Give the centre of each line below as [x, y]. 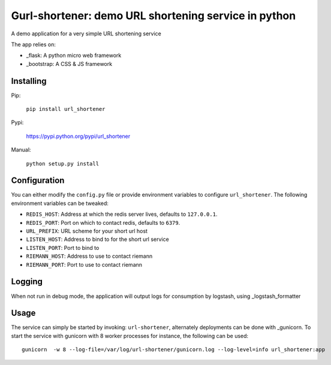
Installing [29, 81]
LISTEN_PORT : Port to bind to [63, 248]
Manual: [21, 150]
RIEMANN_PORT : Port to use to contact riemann [84, 264]
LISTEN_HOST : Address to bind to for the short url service [97, 239]
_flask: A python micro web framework [74, 55]
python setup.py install [62, 164]
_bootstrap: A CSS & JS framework [69, 64]
